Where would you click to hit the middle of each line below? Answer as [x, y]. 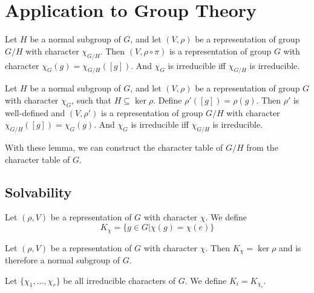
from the [262, 147]
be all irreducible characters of [119, 280]
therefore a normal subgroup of [63, 259]
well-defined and [35, 112]
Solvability [38, 192]
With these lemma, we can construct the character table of [114, 147]
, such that [92, 100]
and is [290, 247]
